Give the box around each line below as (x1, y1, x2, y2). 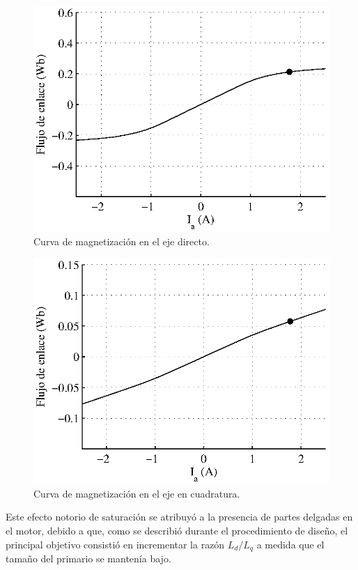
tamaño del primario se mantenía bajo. (6, 550, 171, 565)
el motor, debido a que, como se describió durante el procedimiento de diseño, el (6, 523, 348, 537)
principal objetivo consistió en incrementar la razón (6, 537, 225, 551)
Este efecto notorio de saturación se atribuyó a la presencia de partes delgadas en (6, 509, 353, 524)
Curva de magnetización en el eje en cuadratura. (33, 486, 240, 500)
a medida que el (256, 537, 325, 551)
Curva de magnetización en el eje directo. (33, 233, 210, 248)
